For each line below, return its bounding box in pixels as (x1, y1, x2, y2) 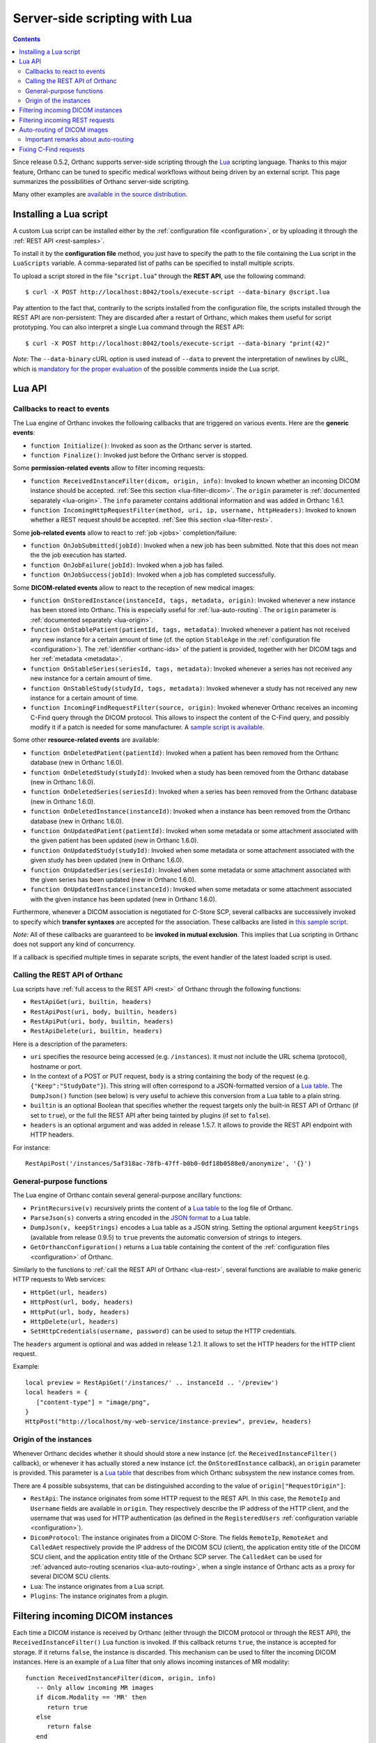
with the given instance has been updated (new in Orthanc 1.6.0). (30, 895, 217, 903)
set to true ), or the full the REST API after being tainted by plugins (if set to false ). (30, 1111, 271, 1119)
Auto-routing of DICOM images (19, 125, 109, 134)
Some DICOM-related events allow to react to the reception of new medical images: (13, 583, 256, 592)
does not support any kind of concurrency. (13, 940, 136, 948)
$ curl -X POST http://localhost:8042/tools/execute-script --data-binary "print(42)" (25, 339, 330, 347)
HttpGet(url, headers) (30, 1288, 108, 1296)
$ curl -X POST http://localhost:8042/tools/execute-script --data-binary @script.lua (25, 288, 330, 296)
